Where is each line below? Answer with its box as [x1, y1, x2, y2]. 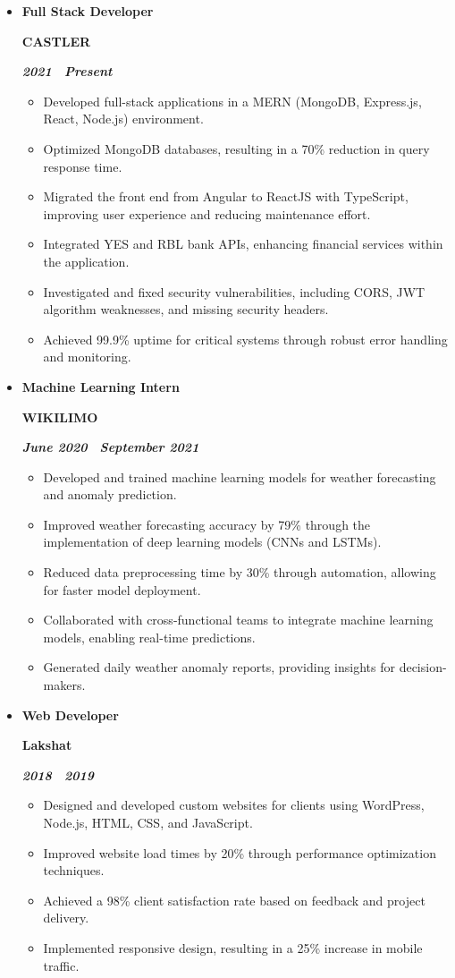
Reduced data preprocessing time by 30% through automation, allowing [43, 563, 436, 582]
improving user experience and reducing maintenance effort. [43, 204, 371, 223]
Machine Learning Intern [21, 377, 180, 395]
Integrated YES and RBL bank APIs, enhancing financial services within [43, 234, 443, 253]
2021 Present [21, 62, 113, 81]
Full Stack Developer [21, 2, 154, 20]
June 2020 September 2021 [21, 438, 199, 456]
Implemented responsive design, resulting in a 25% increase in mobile [43, 938, 423, 957]
